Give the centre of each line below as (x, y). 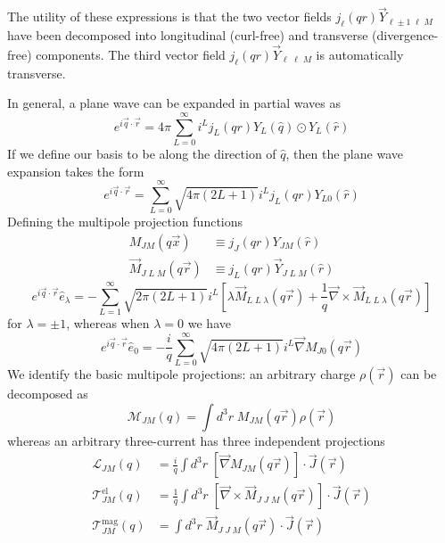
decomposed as (48, 393)
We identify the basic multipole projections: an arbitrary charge (181, 373)
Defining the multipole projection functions (125, 222)
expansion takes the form (76, 171)
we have (209, 323)
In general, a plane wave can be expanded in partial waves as (174, 103)
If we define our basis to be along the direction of (142, 153)
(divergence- (405, 35)
